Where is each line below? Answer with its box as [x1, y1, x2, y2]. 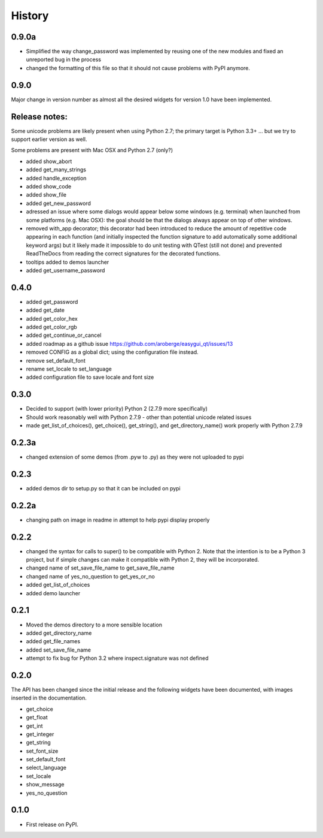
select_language [26, 764, 67, 771]
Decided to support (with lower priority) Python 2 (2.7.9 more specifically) [26, 405, 208, 412]
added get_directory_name [26, 629, 92, 637]
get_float [26, 714, 48, 721]
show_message [26, 781, 65, 788]
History [11, 9, 49, 22]
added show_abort [26, 158, 72, 165]
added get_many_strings [26, 166, 87, 173]
